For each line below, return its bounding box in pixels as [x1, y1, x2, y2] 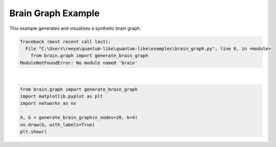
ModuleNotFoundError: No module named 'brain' [20, 60, 138, 66]
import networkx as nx [20, 101, 76, 106]
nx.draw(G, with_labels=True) [20, 122, 95, 127]
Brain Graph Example [9, 8, 100, 19]
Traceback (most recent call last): [20, 38, 111, 44]
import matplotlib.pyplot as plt [20, 93, 103, 100]
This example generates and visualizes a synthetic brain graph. [9, 25, 141, 31]
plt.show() [20, 129, 47, 135]
